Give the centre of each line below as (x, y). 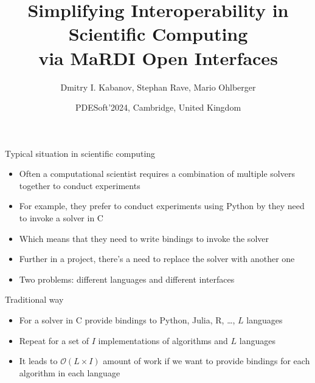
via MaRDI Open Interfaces (158, 57)
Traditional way (34, 299)
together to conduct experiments (80, 185)
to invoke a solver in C (61, 218)
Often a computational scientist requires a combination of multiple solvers (157, 174)
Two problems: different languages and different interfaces (127, 279)
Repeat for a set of (54, 340)
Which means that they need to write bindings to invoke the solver (144, 238)
